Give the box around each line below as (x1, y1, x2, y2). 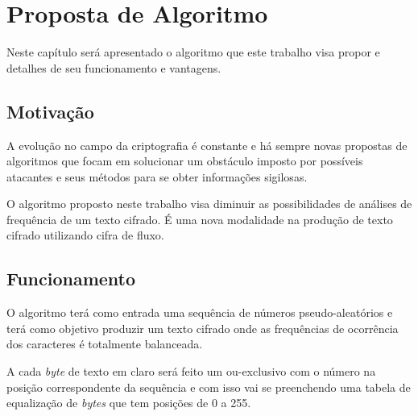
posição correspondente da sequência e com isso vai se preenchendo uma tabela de (6, 378, 411, 395)
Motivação (6, 98, 94, 123)
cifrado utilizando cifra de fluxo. (6, 227, 164, 243)
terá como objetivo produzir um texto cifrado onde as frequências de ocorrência (6, 319, 399, 336)
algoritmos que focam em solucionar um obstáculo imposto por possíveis (6, 152, 363, 169)
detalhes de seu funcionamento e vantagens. (6, 59, 221, 76)
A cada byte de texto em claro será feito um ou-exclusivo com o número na (6, 363, 376, 380)
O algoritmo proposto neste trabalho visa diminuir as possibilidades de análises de (6, 195, 412, 212)
